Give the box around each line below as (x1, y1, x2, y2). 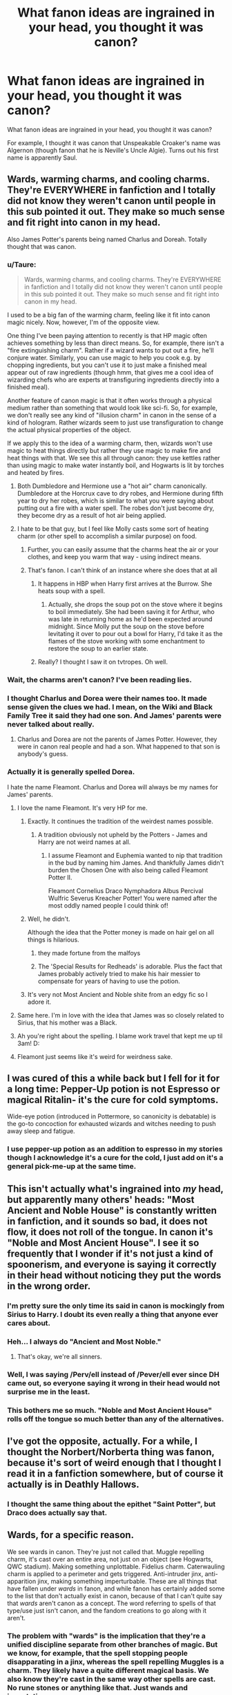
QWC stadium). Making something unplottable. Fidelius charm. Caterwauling (7, 1562, 225, 1571)
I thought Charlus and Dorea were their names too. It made (7, 693, 207, 703)
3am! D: (17, 1039, 40, 1047)
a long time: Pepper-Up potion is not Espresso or (7, 1083, 220, 1095)
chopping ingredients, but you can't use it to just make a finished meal (7, 361, 207, 369)
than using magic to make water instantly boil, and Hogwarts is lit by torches (7, 461, 224, 469)
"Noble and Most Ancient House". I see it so (7, 1237, 200, 1248)
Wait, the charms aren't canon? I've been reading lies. (7, 675, 192, 684)
